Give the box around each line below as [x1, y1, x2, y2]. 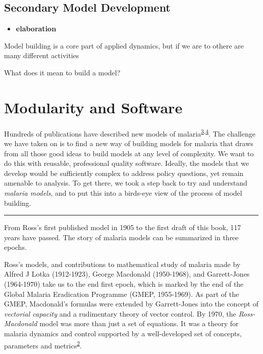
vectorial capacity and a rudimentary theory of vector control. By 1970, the [4, 308, 236, 319]
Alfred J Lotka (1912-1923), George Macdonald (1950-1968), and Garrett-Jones [4, 269, 250, 279]
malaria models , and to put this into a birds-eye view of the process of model [4, 187, 242, 198]
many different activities [4, 50, 79, 61]
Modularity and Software [4, 97, 183, 117]
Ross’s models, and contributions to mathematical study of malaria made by [4, 258, 241, 269]
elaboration [16, 23, 57, 34]
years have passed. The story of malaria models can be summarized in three [4, 232, 239, 242]
